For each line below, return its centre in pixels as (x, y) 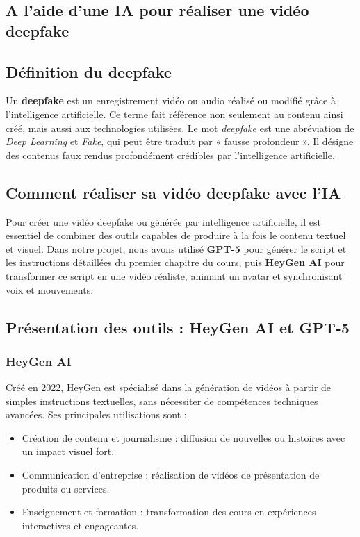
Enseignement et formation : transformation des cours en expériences (169, 512)
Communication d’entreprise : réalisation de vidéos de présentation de (171, 475)
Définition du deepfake (89, 71)
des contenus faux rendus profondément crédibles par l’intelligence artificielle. (170, 155)
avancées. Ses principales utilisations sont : (96, 414)
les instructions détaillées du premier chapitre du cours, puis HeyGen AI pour (175, 262)
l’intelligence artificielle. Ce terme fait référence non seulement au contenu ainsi (174, 114)
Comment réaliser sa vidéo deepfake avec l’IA (173, 192)
